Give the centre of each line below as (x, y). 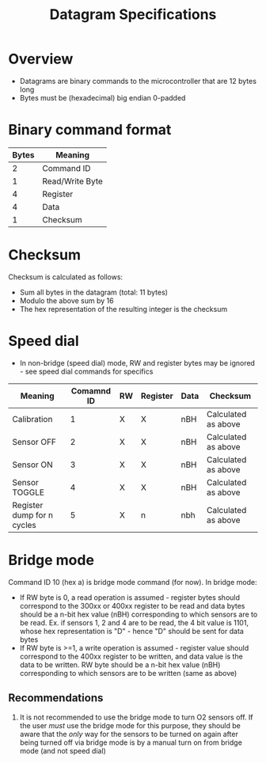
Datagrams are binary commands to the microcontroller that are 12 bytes (138, 81)
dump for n (33, 514)
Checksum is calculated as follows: (66, 277)
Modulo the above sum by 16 (66, 300)
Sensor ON (32, 465)
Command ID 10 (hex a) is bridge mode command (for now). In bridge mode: (133, 582)
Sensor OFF (34, 442)
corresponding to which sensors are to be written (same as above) (128, 673)
